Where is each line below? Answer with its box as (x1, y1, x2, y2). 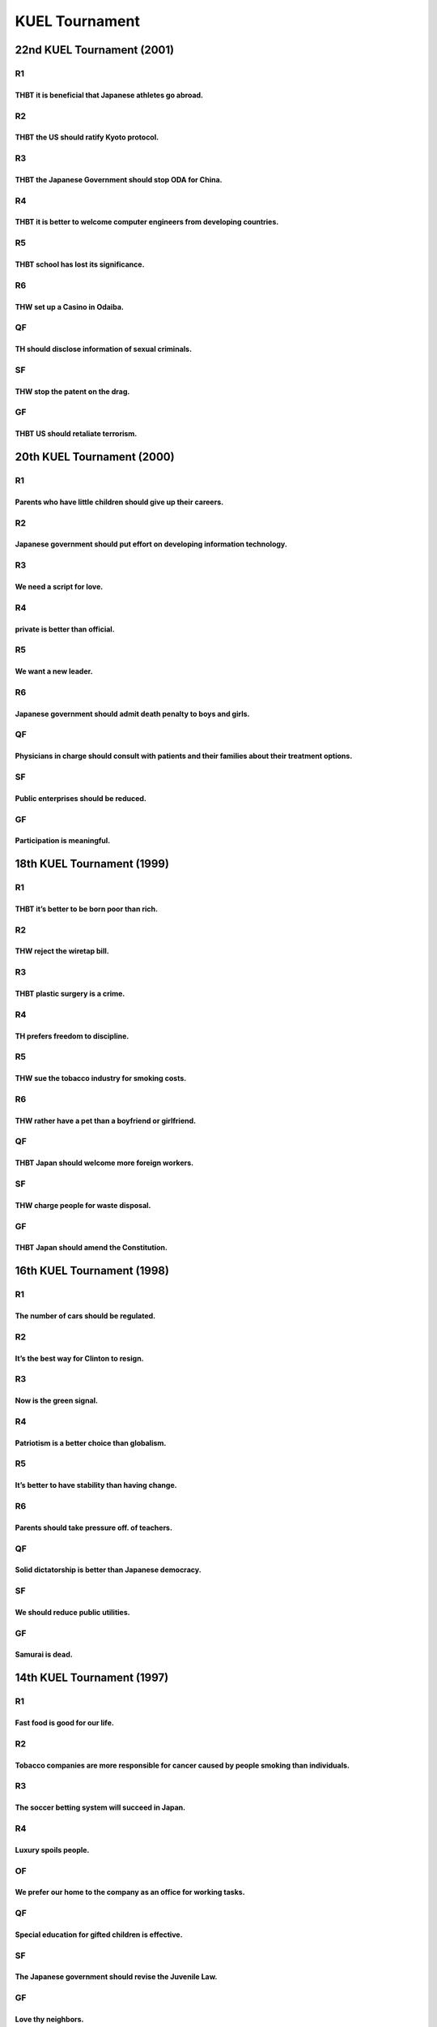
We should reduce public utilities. (15, 1607, 130, 1617)
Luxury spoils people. (15, 1845, 90, 1854)
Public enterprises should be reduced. (15, 793, 147, 803)
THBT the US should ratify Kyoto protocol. (15, 132, 159, 142)
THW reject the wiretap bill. (15, 946, 109, 956)
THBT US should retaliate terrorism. (15, 429, 138, 439)
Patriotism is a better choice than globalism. (15, 1438, 167, 1447)
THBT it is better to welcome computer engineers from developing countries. (15, 217, 279, 227)
